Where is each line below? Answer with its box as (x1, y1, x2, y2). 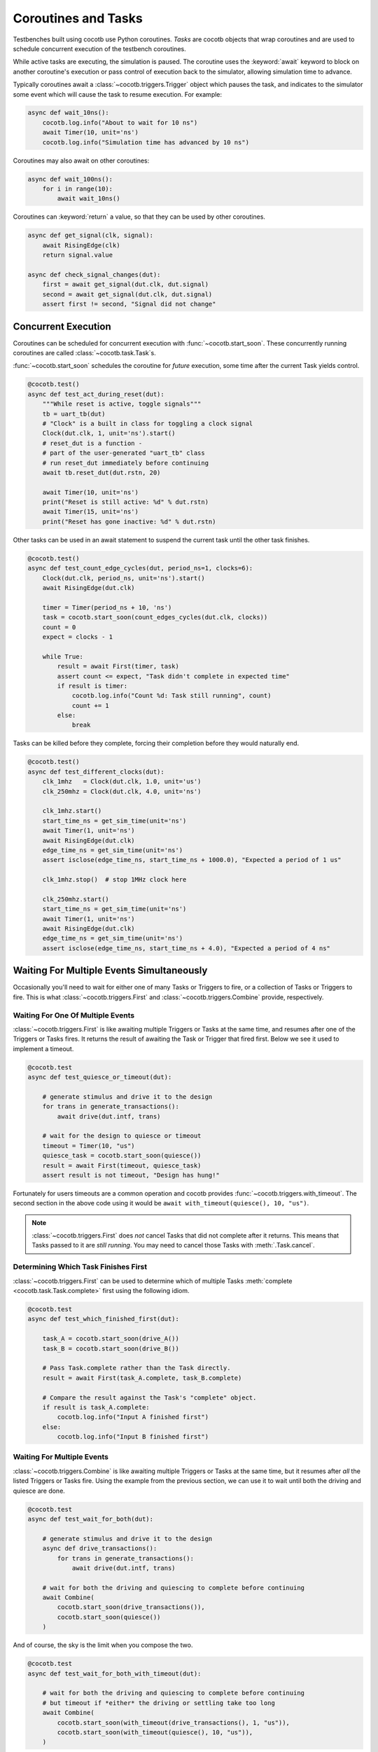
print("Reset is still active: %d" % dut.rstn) (42, 498, 209, 506)
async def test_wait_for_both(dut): (27, 1514, 154, 1523)
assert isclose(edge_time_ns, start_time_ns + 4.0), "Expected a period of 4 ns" (42, 944, 330, 952)
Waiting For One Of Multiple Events (13, 1010, 135, 1020)
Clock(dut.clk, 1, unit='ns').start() (42, 430, 176, 437)
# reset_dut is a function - (42, 439, 143, 447)
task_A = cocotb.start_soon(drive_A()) (42, 1335, 180, 1343)
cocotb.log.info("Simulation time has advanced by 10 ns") (42, 138, 250, 146)
